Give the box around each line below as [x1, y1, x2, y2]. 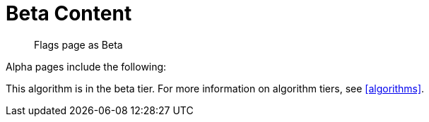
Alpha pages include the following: [6, 60, 167, 73]
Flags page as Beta [34, 38, 123, 51]
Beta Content [6, 1, 132, 25]
